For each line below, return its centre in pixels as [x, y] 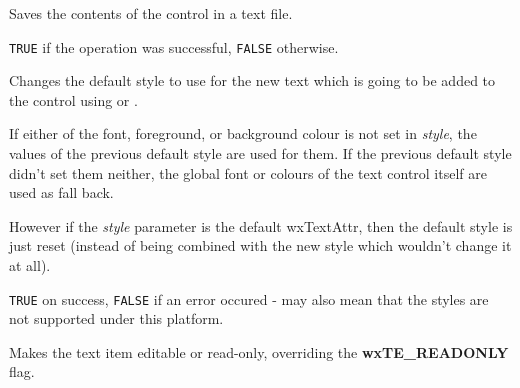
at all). [30, 265]
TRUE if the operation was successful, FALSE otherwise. [174, 46]
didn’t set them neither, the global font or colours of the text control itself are [248, 172]
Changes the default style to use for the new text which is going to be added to [252, 80]
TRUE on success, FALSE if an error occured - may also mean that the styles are [249, 298]
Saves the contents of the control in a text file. [151, 13]
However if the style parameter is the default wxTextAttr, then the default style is [261, 225]
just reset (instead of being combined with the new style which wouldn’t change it [260, 245]
